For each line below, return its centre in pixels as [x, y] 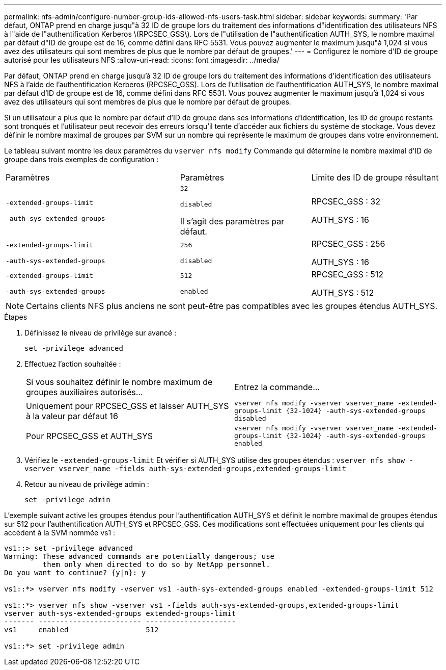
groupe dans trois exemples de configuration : [81, 159]
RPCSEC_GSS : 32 [346, 201]
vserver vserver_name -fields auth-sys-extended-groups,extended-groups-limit [186, 469]
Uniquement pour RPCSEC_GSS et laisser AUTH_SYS [128, 406]
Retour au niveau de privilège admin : [87, 484]
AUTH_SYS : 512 [343, 293]
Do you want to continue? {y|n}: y [75, 573]
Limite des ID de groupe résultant [375, 177]
